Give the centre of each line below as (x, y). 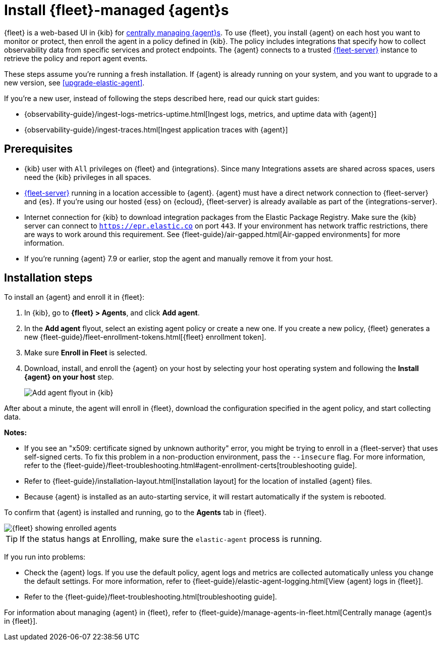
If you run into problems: (45, 557)
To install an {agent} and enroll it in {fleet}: (74, 297)
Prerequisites (38, 149)
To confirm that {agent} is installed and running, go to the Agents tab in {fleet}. (135, 513)
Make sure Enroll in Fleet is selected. (86, 353)
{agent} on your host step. (69, 377)
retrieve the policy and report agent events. (76, 58)
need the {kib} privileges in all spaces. (88, 177)
